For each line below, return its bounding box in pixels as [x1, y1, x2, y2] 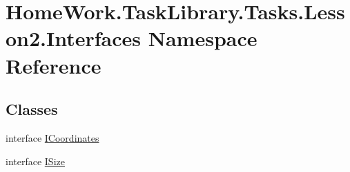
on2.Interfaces [6, 24, 142, 52]
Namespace [148, 24, 257, 52]
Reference [6, 51, 101, 79]
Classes [6, 98, 58, 120]
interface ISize [6, 153, 65, 168]
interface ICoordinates [6, 130, 99, 144]
